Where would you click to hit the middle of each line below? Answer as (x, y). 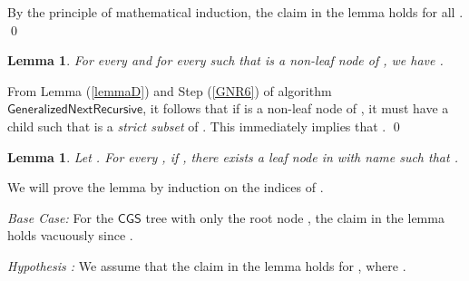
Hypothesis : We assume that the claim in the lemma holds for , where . (207, 265)
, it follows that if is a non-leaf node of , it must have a (296, 108)
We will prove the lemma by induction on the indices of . (166, 187)
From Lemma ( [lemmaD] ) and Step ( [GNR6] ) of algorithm (170, 90)
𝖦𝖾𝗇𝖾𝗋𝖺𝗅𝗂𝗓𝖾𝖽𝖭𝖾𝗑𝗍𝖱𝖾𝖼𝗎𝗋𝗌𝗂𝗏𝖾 (75, 110)
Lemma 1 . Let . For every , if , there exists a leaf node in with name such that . (233, 156)
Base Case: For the (61, 217)
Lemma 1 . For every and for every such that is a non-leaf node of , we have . (225, 60)
